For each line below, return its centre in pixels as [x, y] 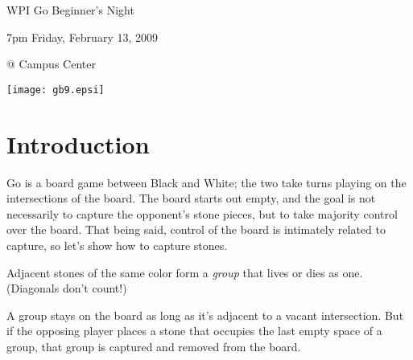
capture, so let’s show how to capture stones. [117, 245]
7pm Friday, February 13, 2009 [82, 37]
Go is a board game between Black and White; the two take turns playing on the [206, 182]
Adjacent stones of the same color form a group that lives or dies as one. [185, 272]
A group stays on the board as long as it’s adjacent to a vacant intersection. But [205, 315]
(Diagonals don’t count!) [67, 288]
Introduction [78, 143]
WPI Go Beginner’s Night [70, 10]
